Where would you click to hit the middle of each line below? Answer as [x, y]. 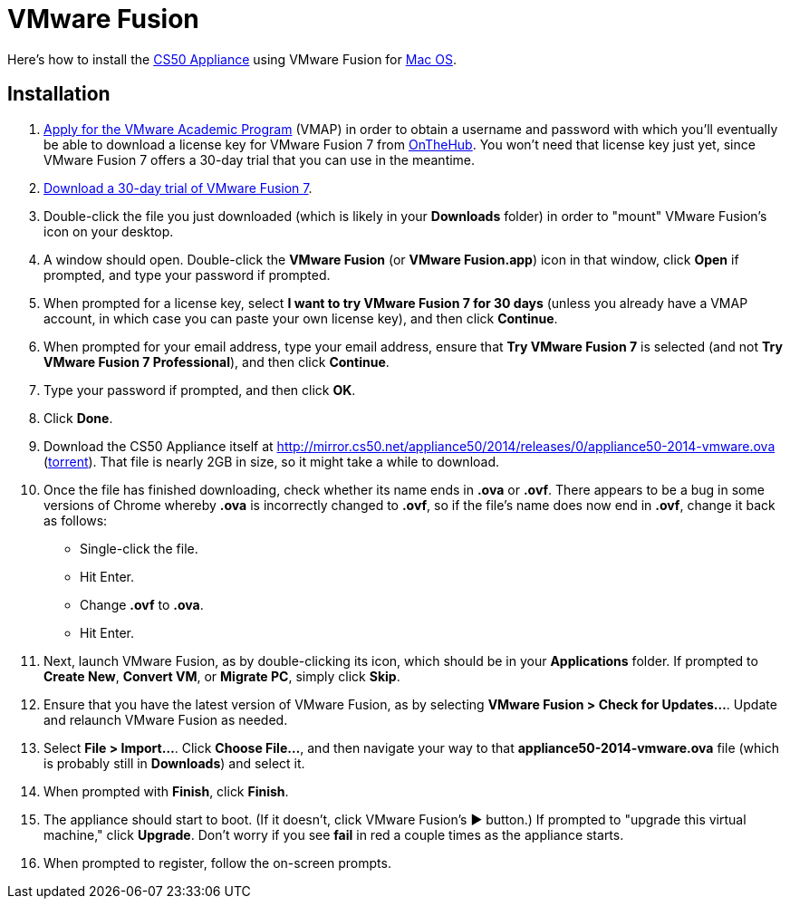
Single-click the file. [139, 548]
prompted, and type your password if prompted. [187, 275]
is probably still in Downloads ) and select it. [174, 763]
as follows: [76, 520]
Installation [59, 94]
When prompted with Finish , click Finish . [166, 791]
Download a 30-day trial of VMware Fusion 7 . [178, 188]
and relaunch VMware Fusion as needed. [166, 719]
